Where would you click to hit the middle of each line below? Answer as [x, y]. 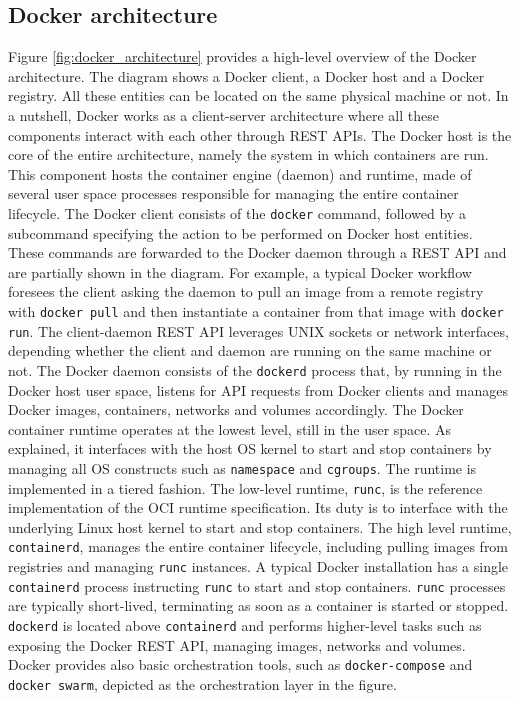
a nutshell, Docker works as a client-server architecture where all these [223, 114]
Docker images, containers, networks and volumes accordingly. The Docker [236, 409]
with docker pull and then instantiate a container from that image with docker [256, 310]
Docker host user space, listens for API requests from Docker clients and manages [258, 389]
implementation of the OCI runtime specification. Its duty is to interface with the [258, 507]
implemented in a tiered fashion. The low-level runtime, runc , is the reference [245, 487]
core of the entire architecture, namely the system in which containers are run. [248, 154]
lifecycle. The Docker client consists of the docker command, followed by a [237, 212]
